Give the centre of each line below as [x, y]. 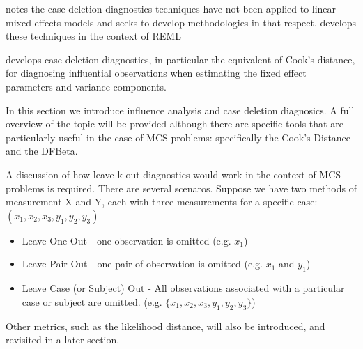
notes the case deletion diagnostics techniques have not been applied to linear [171, 8]
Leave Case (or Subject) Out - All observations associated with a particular [183, 288]
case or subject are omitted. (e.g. [92, 301]
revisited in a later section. [63, 340]
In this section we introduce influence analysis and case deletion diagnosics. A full [180, 110]
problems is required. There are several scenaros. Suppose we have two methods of [181, 188]
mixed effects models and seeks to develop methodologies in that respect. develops [181, 22]
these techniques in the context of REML [93, 36]
